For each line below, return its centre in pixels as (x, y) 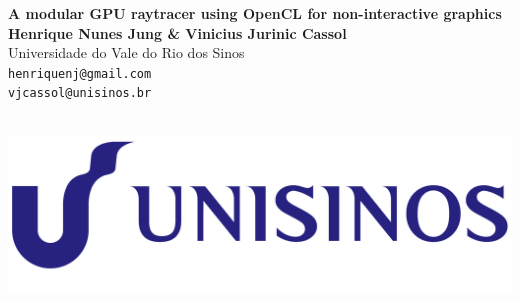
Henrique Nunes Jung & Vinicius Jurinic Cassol (177, 32)
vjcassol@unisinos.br (80, 93)
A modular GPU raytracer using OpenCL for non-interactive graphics (255, 13)
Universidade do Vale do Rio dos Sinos (126, 52)
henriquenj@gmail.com (80, 73)
